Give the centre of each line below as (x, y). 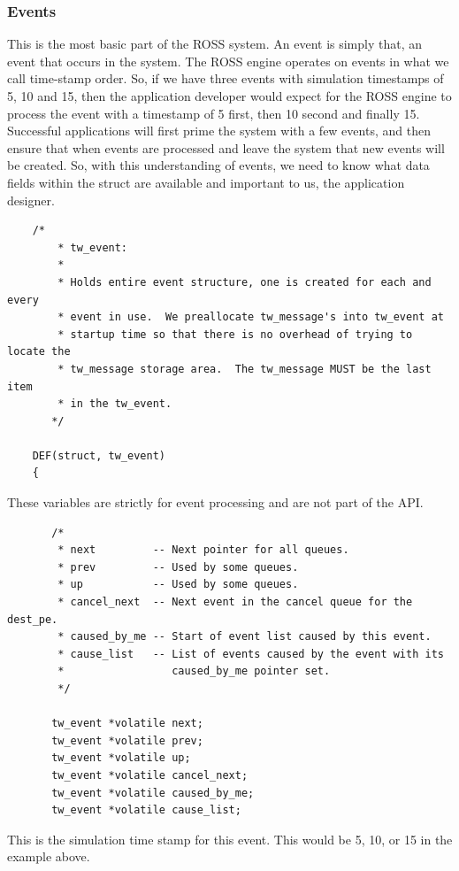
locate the (39, 352)
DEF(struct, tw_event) (99, 455)
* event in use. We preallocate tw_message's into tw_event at (251, 317)
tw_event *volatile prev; (127, 740)
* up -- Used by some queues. (178, 585)
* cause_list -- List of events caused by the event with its (251, 654)
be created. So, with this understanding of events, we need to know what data (218, 165)
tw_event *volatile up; (121, 758)
